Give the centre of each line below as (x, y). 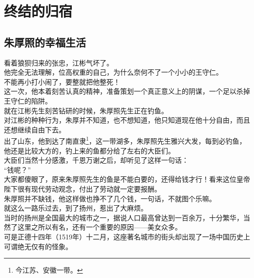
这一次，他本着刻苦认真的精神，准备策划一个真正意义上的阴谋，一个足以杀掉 (127, 91)
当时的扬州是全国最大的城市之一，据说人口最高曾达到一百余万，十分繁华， (124, 217)
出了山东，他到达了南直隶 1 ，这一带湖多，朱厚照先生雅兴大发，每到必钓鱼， (125, 140)
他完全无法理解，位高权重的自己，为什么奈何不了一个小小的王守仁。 (113, 72)
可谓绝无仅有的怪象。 (38, 246)
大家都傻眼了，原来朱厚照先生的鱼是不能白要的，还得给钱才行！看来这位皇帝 (127, 179)
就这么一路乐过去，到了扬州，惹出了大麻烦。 (76, 208)
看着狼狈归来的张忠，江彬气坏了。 (59, 62)
